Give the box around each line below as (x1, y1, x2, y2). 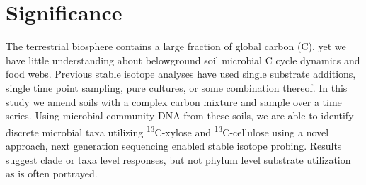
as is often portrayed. (6, 166, 98, 181)
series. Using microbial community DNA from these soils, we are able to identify (6, 108, 354, 123)
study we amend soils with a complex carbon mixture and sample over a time (6, 94, 342, 109)
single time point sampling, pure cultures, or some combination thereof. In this (6, 80, 348, 95)
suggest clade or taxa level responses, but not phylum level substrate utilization (6, 152, 351, 167)
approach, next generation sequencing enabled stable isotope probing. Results (6, 138, 342, 153)
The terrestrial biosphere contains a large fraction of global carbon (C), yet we (6, 39, 346, 54)
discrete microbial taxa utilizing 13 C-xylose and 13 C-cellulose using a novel (6, 122, 329, 139)
